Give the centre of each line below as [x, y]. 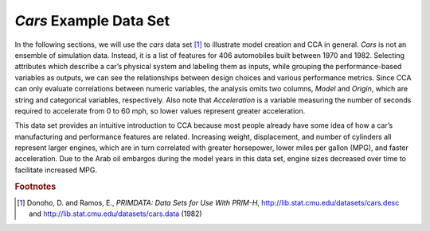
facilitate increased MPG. [56, 170]
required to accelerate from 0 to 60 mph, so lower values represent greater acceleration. [160, 110]
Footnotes [35, 187]
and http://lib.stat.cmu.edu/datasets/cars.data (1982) [115, 214]
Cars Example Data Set [92, 21]
